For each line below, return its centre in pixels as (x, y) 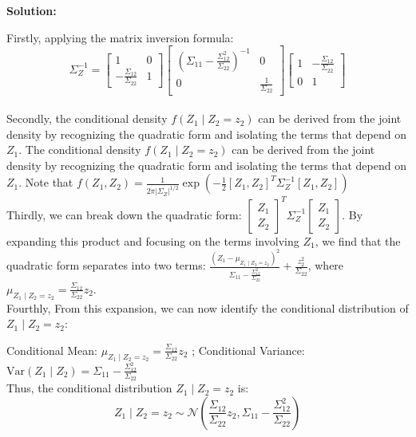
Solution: (32, 10)
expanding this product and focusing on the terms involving (153, 240)
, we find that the (358, 240)
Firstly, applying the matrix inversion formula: (120, 37)
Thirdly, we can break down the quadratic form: (124, 214)
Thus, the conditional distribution (89, 388)
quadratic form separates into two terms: (106, 265)
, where (326, 265)
